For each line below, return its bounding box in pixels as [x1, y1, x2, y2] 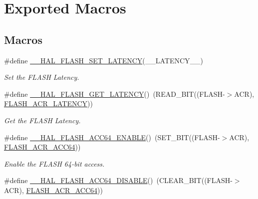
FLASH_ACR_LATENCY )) [4, 98, 93, 109]
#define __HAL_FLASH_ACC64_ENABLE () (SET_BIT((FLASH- [4, 132, 220, 142]
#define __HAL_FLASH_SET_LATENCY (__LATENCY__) [4, 55, 204, 65]
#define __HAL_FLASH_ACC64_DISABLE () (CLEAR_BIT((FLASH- [4, 175, 233, 186]
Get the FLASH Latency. [4, 115, 81, 125]
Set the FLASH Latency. [4, 72, 79, 82]
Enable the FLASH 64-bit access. [4, 158, 105, 169]
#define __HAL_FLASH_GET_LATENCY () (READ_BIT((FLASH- [4, 88, 225, 99]
